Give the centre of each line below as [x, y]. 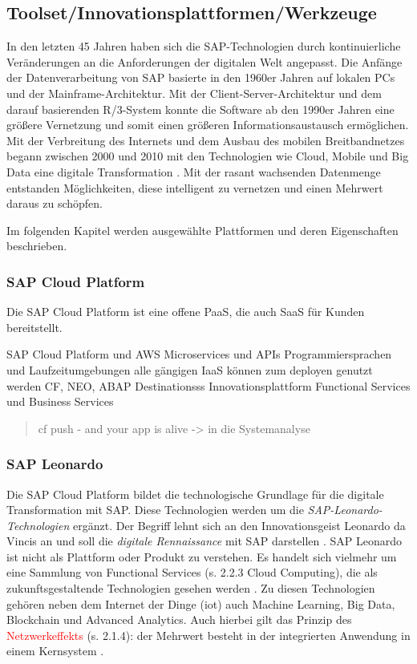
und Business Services [60, 401]
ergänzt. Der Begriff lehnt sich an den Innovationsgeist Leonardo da [239, 525]
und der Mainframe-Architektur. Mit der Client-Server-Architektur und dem [194, 93]
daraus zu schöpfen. [55, 203]
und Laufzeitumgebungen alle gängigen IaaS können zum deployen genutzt [190, 369]
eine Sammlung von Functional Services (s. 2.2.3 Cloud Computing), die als [192, 572]
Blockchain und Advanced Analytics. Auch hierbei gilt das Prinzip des [179, 619]
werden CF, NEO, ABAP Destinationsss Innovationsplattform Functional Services [208, 385]
